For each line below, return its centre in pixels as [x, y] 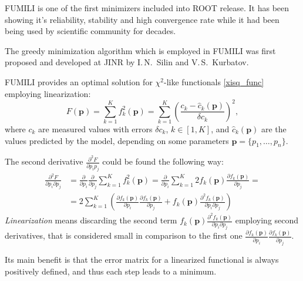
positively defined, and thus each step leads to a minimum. [111, 271]
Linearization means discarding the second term [91, 220]
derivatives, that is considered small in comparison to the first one [124, 235]
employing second [267, 220]
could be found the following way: [163, 161]
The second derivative [44, 161]
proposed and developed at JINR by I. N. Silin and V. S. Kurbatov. [127, 62]
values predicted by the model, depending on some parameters [117, 140]
